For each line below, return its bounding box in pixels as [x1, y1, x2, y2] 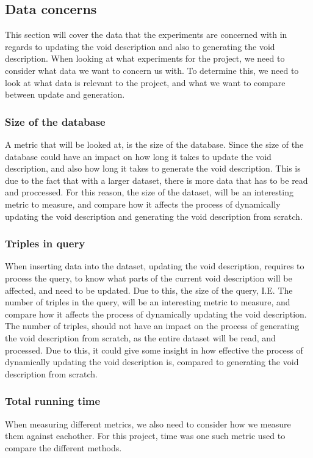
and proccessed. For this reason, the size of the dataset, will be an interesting [5, 186, 293, 198]
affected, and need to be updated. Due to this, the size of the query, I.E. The [5, 283, 293, 296]
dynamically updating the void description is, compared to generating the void [5, 355, 299, 368]
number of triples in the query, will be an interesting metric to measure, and [5, 296, 290, 308]
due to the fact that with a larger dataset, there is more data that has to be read [5, 173, 308, 186]
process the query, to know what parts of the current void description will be [5, 271, 292, 284]
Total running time [5, 393, 101, 409]
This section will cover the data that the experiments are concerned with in [5, 28, 287, 41]
